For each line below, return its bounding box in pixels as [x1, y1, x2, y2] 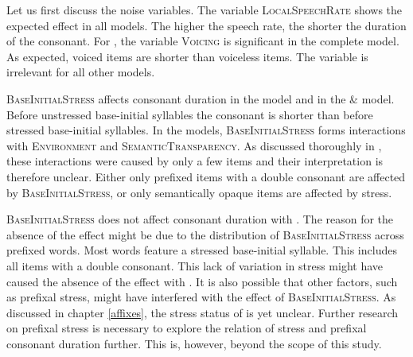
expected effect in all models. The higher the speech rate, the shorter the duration [6, 17, 407, 33]
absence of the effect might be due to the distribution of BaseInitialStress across [6, 226, 404, 243]
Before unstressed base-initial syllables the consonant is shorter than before [6, 106, 373, 122]
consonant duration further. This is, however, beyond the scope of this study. [6, 335, 382, 351]
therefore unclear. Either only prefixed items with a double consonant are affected [6, 168, 406, 184]
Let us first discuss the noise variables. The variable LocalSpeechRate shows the [6, 2, 403, 17]
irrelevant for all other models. [6, 64, 155, 80]
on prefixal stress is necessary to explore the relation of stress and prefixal [6, 320, 367, 336]
